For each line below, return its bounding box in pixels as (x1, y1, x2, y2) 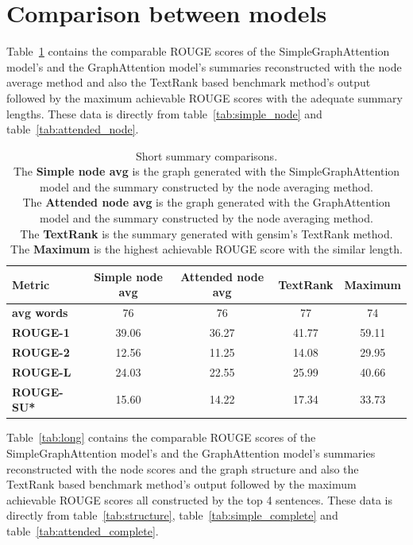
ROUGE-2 (12, 343, 70, 360)
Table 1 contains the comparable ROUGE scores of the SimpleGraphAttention (6, 43, 390, 60)
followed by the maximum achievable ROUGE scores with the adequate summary (6, 89, 403, 106)
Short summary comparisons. (135, 147, 278, 164)
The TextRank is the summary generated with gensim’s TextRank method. (20, 225, 393, 242)
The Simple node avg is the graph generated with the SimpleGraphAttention (13, 163, 400, 180)
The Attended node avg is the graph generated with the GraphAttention (22, 194, 391, 211)
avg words (12, 304, 68, 321)
